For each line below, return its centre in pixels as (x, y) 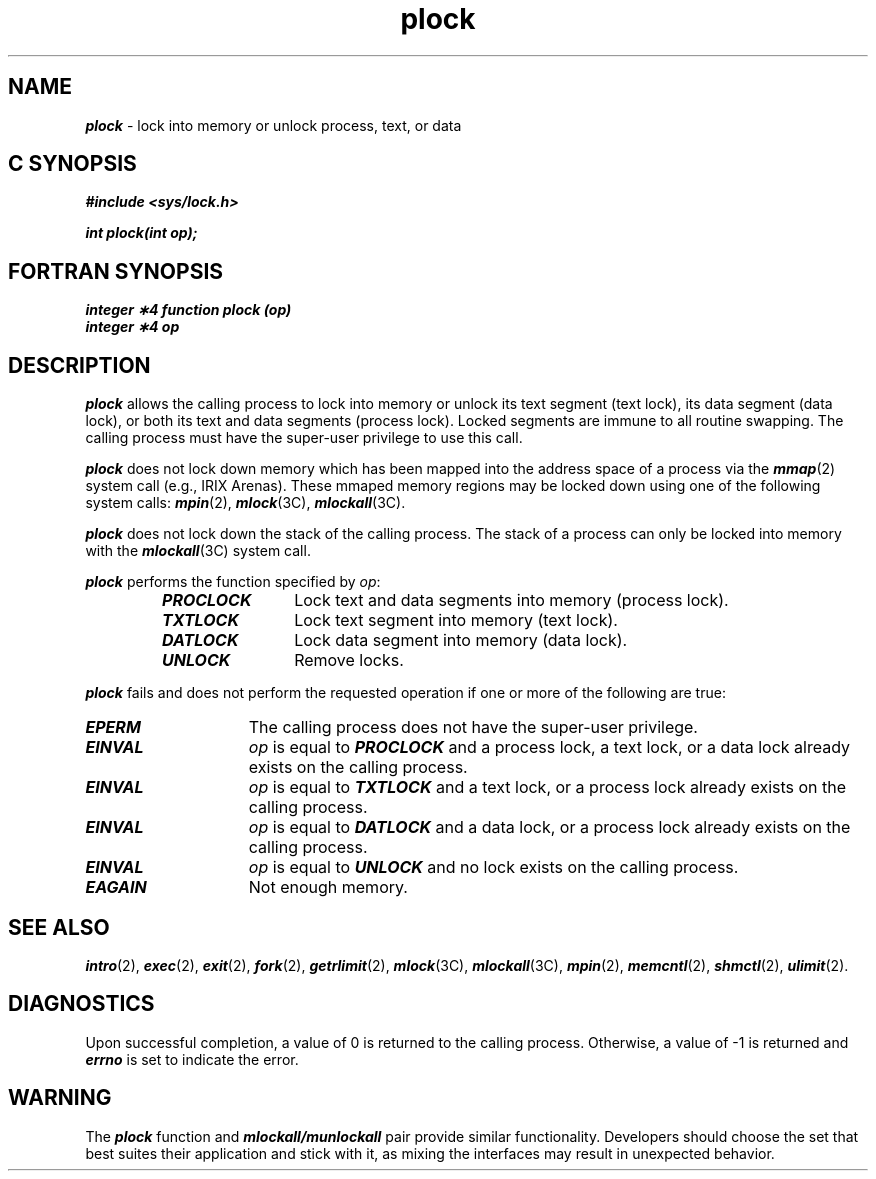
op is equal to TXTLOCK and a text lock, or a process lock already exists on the (547, 787)
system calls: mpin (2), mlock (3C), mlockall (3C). (245, 503)
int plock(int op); (141, 233)
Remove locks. (349, 660)
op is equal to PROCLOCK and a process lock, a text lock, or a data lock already (549, 747)
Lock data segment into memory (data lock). (461, 640)
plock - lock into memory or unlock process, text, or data (273, 125)
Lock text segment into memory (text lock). (456, 620)
